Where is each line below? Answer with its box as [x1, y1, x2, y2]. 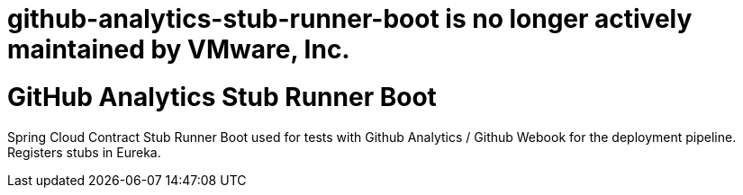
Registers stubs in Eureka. [7, 144, 161, 160]
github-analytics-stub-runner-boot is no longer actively [7, 4, 693, 34]
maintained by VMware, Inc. [7, 34, 350, 65]
